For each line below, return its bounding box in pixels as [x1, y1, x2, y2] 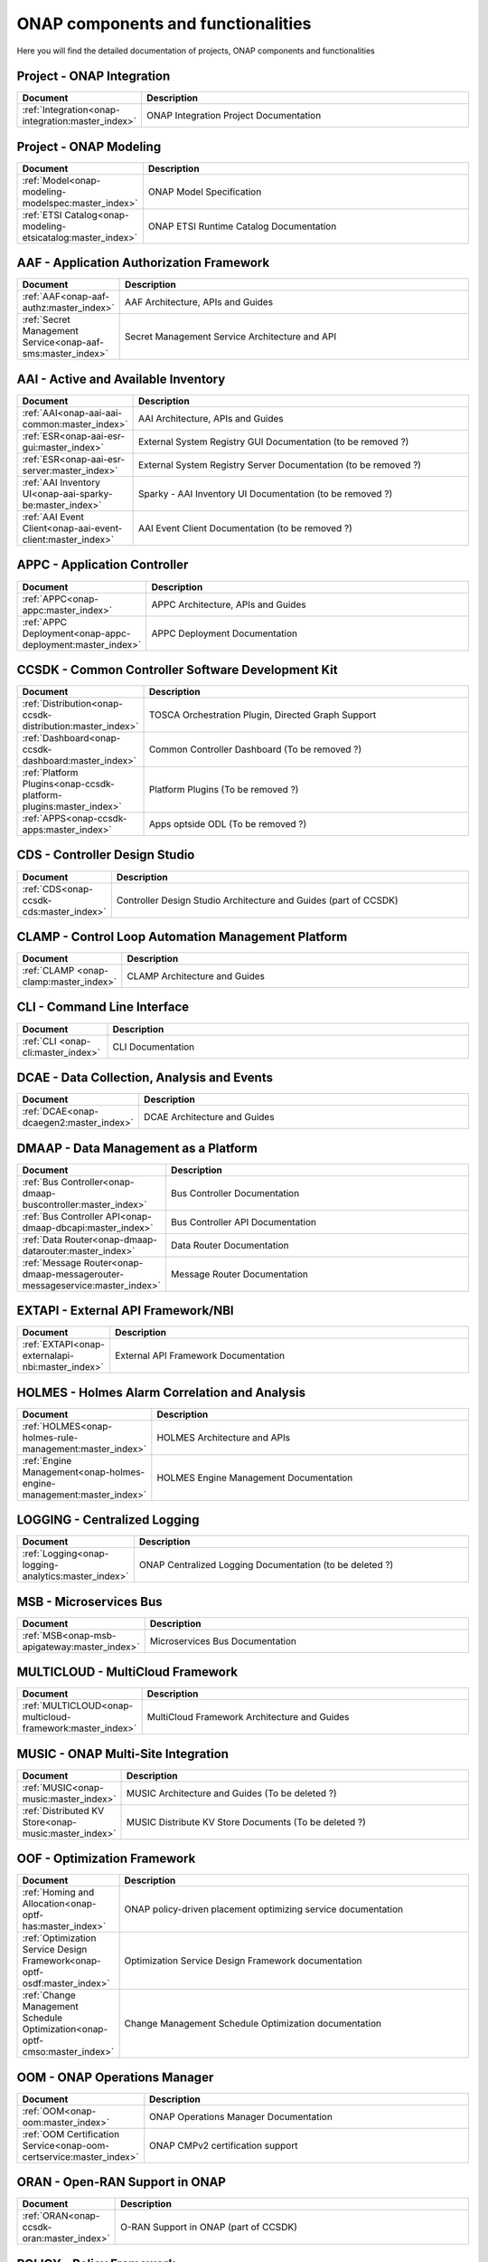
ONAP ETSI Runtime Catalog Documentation [147, 220, 337, 233]
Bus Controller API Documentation [170, 1215, 316, 1228]
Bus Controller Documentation [170, 1186, 300, 1199]
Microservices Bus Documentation [149, 1634, 297, 1647]
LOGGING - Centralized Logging [16, 1512, 200, 1528]
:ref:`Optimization [22, 1932, 97, 1944]
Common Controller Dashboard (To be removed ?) [148, 743, 362, 756]
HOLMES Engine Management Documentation [156, 1471, 353, 1484]
